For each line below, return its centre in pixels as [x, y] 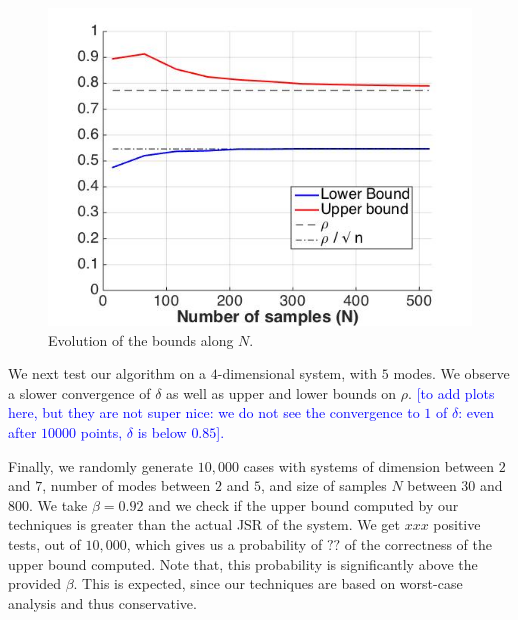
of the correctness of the [418, 543]
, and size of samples [323, 485]
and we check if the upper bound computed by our [303, 504]
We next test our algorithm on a [107, 373]
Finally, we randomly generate [101, 465]
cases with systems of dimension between [369, 465]
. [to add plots [451, 392]
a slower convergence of [79, 392]
